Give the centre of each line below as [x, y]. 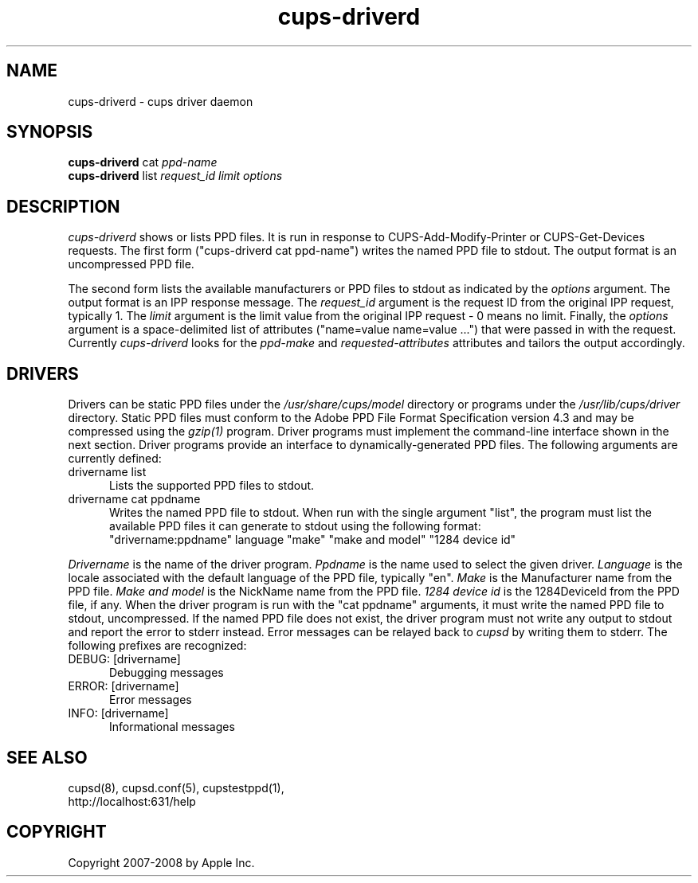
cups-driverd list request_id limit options [175, 176]
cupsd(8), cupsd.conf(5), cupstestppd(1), [176, 787]
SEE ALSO [47, 757]
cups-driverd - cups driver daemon [161, 101]
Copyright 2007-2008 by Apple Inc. [161, 862]
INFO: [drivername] [118, 713]
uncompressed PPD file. [131, 264]
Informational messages [172, 727]
